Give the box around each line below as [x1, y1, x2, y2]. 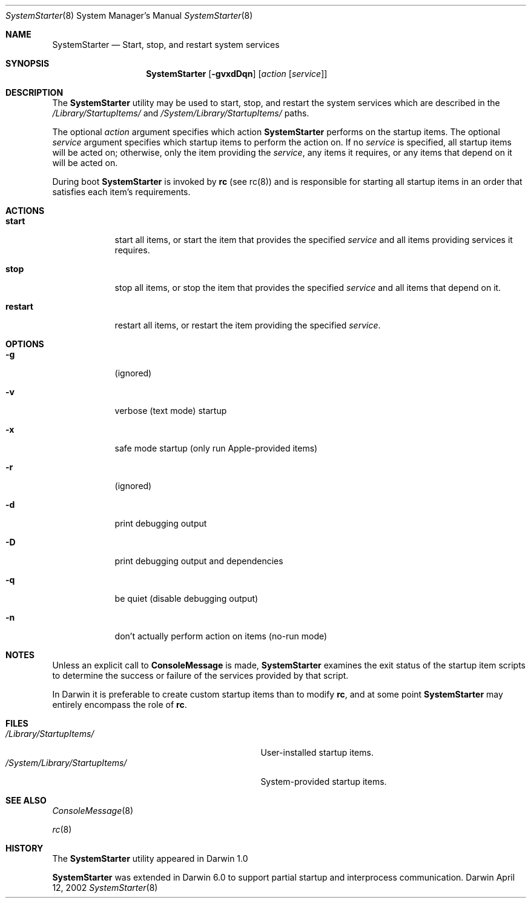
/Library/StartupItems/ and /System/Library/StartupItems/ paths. [52, 108, 309, 118]
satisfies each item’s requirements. [52, 187, 191, 197]
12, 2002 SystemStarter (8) [52, 882, 158, 893]
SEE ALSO [5, 795, 47, 805]
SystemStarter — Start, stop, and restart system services [52, 39, 280, 50]
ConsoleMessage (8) [52, 805, 134, 816]
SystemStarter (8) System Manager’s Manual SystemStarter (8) [5, 10, 253, 21]
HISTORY [5, 843, 44, 853]
